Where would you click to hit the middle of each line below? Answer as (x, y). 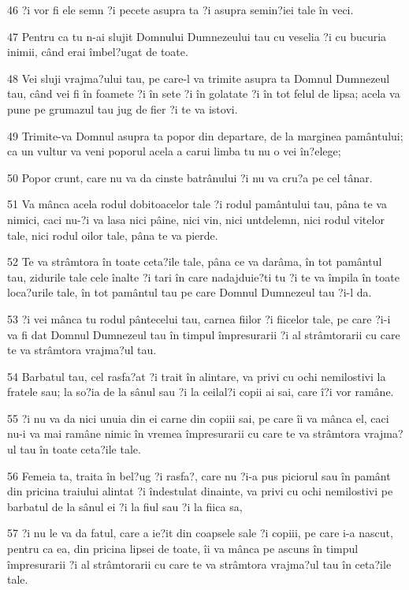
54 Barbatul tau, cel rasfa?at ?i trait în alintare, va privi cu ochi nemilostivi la (197, 376)
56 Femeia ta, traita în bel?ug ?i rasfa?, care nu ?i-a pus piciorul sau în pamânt (199, 475)
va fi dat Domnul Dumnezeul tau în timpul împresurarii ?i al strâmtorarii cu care (204, 334)
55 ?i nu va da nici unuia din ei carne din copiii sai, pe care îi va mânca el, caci (198, 418)
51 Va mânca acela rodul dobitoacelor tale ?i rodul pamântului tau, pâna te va (197, 204)
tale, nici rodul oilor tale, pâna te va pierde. (113, 235)
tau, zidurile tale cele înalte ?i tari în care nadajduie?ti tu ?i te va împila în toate (203, 276)
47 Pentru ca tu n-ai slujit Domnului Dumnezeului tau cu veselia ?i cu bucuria (197, 36)
